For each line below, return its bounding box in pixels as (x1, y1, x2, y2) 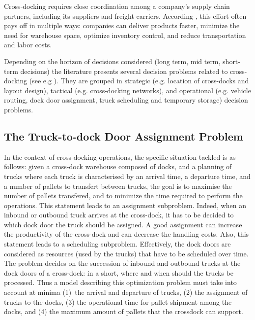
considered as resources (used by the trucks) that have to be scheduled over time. (4, 248, 249, 258)
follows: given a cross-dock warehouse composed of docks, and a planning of (4, 161, 232, 172)
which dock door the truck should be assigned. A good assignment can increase (4, 219, 242, 229)
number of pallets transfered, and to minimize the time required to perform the (4, 190, 243, 201)
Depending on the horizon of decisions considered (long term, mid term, (4, 56, 221, 66)
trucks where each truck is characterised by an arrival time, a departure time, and (4, 171, 251, 181)
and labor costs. (4, 39, 52, 50)
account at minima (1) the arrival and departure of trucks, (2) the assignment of (4, 287, 248, 297)
